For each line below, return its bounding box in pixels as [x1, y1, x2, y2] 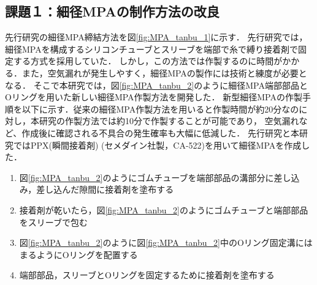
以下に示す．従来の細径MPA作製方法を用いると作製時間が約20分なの [21, 102, 299, 115]
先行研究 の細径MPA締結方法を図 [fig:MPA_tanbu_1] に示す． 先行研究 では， [5, 31, 308, 43]
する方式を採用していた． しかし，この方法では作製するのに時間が [13, 54, 283, 67]
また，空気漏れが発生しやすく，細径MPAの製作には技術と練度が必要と [21, 66, 307, 79]
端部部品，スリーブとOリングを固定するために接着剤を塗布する [19, 268, 275, 281]
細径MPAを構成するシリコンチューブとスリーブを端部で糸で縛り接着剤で [5, 42, 299, 55]
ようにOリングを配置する [36, 248, 138, 261]
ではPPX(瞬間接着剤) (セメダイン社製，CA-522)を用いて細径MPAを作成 [13, 138, 302, 151]
